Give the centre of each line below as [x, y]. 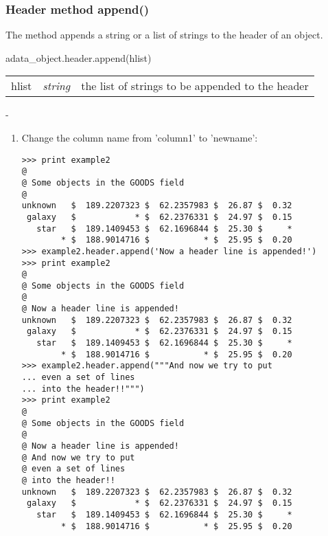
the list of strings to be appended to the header [195, 86]
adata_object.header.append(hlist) [79, 57]
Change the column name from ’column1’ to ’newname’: [140, 137]
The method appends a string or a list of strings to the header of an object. [164, 35]
